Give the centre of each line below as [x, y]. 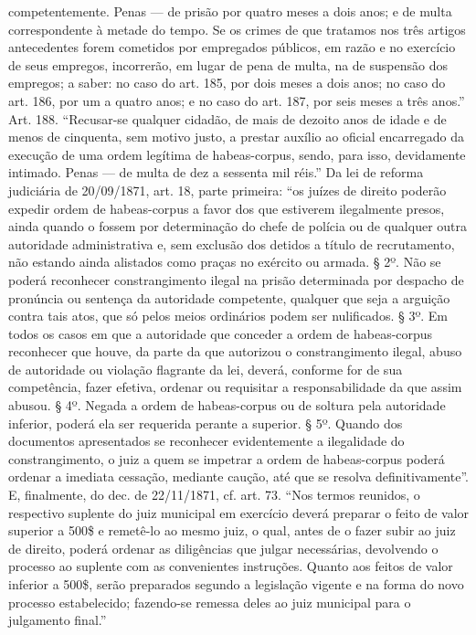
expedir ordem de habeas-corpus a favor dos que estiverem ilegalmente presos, [227, 208]
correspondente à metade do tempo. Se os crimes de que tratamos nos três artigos [237, 29]
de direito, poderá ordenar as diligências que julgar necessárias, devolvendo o [223, 548]
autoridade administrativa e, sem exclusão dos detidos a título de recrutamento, [232, 243]
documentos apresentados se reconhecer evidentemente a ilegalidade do [206, 441]
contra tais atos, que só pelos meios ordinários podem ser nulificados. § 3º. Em [228, 316]
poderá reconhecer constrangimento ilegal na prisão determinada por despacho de [236, 279]
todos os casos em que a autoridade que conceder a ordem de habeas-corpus [221, 333]
